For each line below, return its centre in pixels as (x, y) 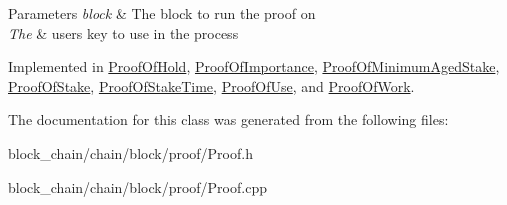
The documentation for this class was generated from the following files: (228, 119)
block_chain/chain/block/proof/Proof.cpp (137, 186)
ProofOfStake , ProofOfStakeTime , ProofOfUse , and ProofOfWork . (211, 85)
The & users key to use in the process (123, 32)
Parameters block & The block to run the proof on (162, 13)
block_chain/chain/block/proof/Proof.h (130, 152)
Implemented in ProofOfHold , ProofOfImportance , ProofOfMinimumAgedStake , (254, 66)
